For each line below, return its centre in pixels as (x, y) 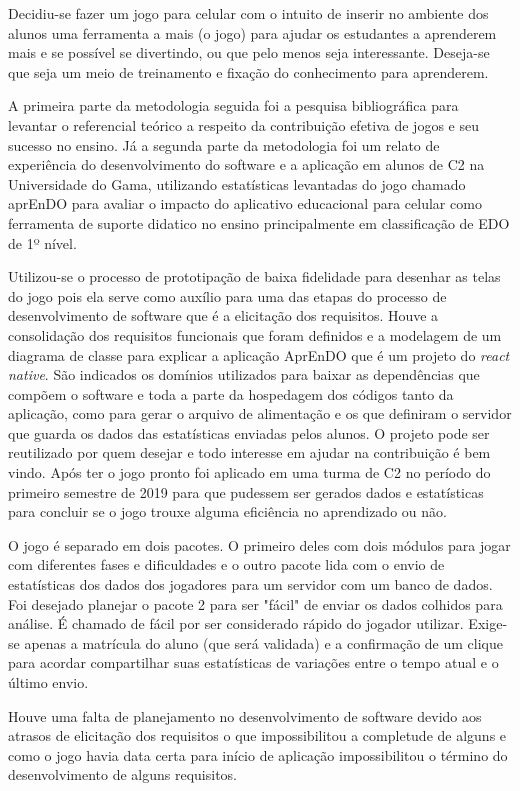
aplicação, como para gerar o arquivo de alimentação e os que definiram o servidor (260, 413)
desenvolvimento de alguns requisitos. (123, 774)
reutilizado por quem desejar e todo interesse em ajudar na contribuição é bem (249, 452)
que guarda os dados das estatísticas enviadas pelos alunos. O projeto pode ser (249, 432)
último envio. (48, 682)
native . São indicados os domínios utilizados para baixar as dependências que (244, 374)
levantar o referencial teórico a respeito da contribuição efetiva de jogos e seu (243, 124)
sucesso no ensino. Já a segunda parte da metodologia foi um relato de (224, 144)
